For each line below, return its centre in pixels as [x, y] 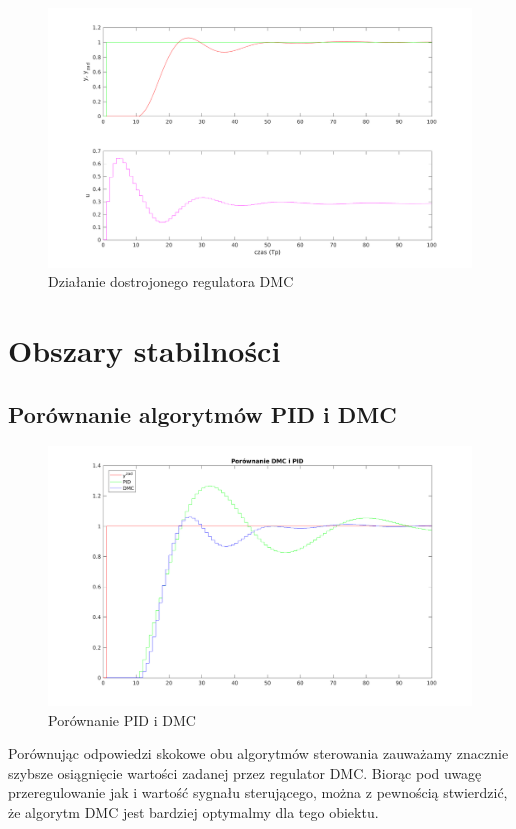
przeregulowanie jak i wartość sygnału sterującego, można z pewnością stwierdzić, [258, 792]
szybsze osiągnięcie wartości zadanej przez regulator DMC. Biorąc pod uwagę [245, 772]
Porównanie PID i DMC [122, 719]
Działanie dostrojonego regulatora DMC [171, 281]
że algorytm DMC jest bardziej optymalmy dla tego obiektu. [193, 811]
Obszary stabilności [144, 349]
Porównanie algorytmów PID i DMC [202, 413]
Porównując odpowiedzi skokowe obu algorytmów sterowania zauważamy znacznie [258, 753]
